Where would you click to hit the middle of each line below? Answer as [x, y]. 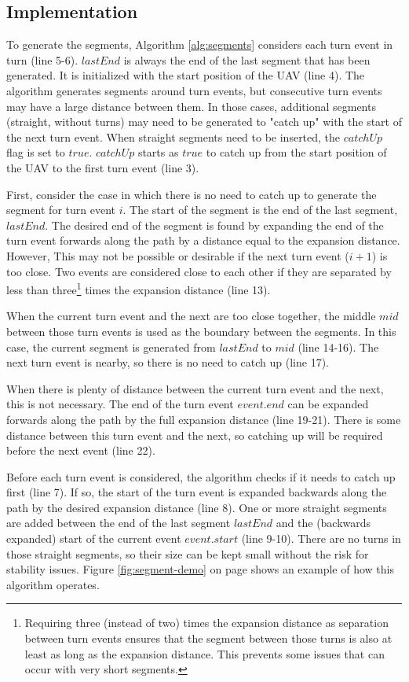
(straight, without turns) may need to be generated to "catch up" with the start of [204, 122]
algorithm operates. [53, 584]
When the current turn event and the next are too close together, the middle [191, 316]
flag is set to [36, 152]
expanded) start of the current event [94, 538]
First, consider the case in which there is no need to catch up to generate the [192, 194]
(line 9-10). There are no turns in [321, 538]
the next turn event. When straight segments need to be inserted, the [173, 136]
